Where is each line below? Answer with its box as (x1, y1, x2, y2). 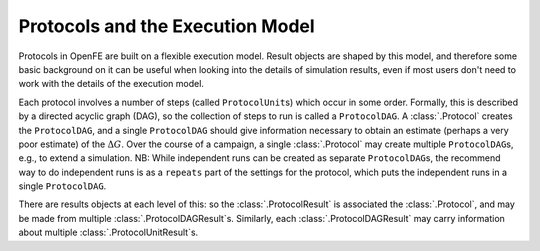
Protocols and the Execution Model (18, 15, 315, 37)
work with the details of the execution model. (18, 78, 205, 90)
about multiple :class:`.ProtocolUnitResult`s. (18, 226, 199, 239)
